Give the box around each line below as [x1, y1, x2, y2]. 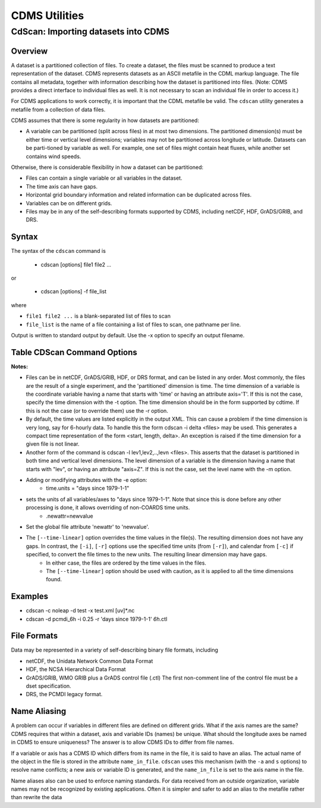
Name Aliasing [11, 706, 67, 716]
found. [46, 576, 62, 583]
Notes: [11, 363, 29, 370]
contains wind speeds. [26, 152, 81, 160]
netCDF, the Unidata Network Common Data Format [26, 657, 153, 665]
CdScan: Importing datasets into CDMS [11, 26, 169, 37]
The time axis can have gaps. [26, 183, 98, 190]
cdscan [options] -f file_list [40, 288, 107, 295]
